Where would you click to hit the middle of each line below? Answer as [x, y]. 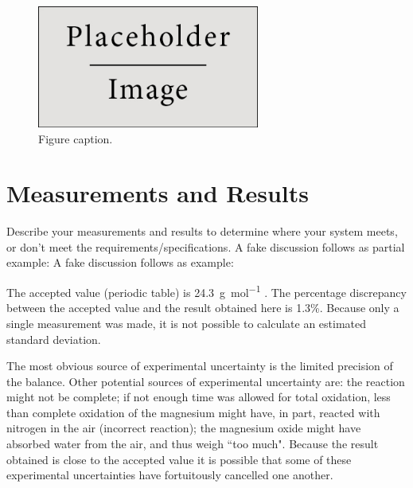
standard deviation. [54, 339]
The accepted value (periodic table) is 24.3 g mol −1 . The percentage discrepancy [206, 291]
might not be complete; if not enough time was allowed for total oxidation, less [199, 397]
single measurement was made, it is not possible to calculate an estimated [187, 323]
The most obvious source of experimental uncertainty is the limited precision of [200, 366]
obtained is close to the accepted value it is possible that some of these [179, 459]
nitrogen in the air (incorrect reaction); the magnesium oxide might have [184, 428]
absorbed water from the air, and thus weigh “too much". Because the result [193, 444]
